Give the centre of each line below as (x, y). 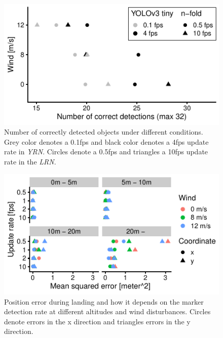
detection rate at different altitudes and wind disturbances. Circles (107, 311)
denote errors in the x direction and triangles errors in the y (97, 321)
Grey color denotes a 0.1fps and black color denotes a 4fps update (106, 141)
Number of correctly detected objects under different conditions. (104, 132)
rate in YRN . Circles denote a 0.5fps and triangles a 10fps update (106, 152)
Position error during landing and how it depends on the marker (104, 301)
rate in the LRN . (30, 161)
